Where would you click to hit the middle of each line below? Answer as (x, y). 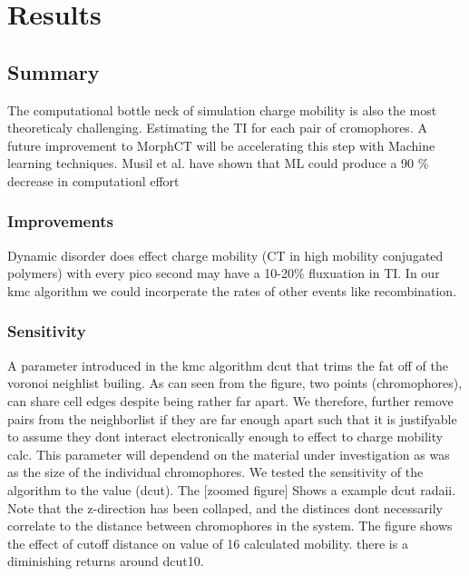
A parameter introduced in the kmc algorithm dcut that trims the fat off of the (228, 365)
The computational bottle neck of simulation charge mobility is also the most (222, 109)
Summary (54, 71)
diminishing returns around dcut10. (106, 561)
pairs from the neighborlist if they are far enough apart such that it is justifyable (232, 418)
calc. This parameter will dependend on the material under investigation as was (229, 454)
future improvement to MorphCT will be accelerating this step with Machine (221, 145)
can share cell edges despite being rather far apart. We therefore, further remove (230, 400)
